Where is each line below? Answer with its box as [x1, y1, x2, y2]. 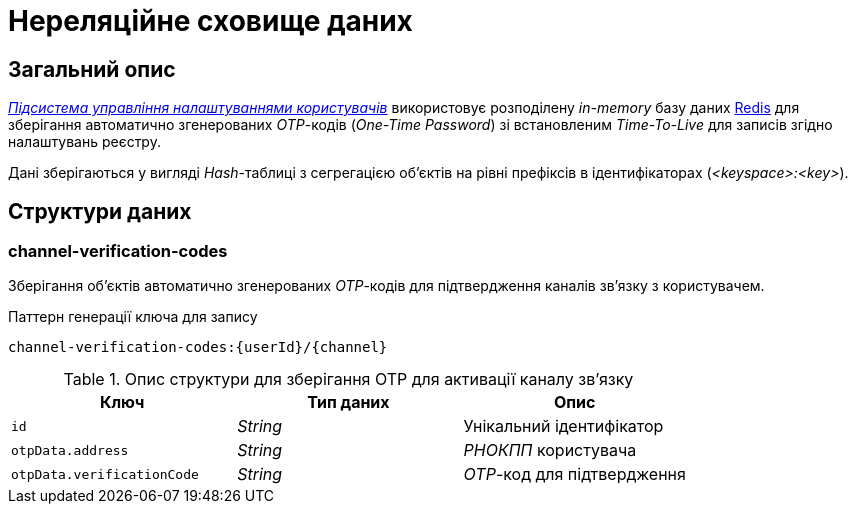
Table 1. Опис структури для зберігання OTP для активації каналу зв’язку [63, 369, 634, 390]
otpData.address [11, 442, 129, 458]
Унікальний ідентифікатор [463, 416, 664, 437]
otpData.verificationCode [11, 466, 199, 482]
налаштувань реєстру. [8, 133, 161, 151]
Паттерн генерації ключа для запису [8, 308, 258, 326]
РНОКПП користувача [463, 440, 637, 461]
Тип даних [307, 392, 390, 413]
